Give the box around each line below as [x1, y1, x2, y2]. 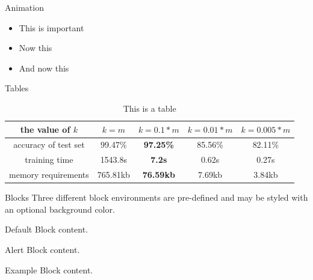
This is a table [123, 102, 176, 114]
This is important [19, 21, 84, 34]
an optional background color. [5, 202, 115, 215]
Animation [5, 1, 44, 13]
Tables [5, 82, 29, 94]
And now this [19, 61, 69, 74]
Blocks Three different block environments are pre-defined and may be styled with [5, 191, 308, 204]
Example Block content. [5, 263, 93, 276]
